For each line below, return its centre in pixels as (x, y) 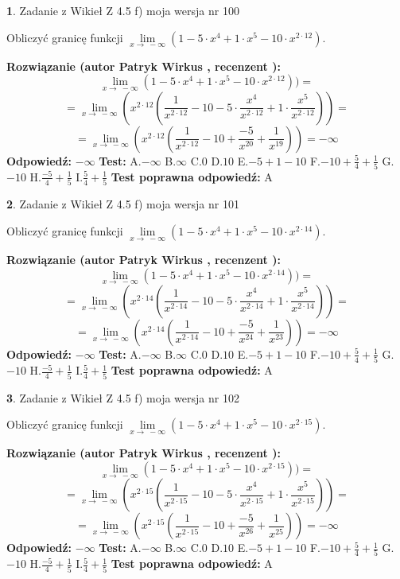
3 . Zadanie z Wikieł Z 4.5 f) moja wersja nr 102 (123, 397)
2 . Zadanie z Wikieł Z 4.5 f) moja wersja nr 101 (123, 204)
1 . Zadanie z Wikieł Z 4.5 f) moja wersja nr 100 (123, 10)
